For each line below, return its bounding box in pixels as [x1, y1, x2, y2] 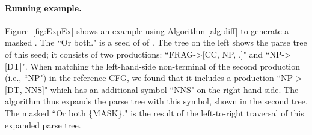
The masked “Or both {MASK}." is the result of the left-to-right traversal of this [5, 106, 304, 119]
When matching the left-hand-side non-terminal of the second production [30, 59, 301, 72]
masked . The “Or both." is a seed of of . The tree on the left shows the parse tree [5, 36, 307, 49]
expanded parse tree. [5, 118, 81, 131]
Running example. [5, 1, 82, 14]
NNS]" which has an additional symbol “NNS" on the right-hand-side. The [25, 83, 299, 95]
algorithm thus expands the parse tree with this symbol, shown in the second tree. [5, 95, 308, 107]
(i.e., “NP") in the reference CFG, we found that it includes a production [5, 71, 274, 84]
